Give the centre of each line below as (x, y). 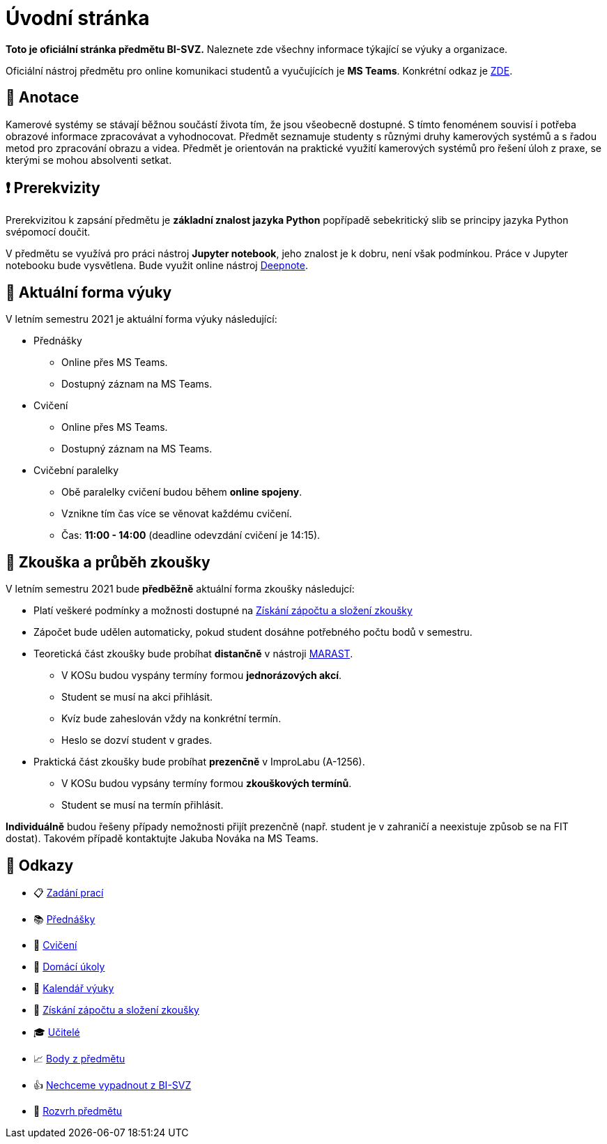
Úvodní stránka (78, 18)
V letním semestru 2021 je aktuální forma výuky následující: (141, 319)
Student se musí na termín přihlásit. (143, 805)
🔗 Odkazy (40, 865)
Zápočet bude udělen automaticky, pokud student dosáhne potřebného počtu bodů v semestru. (253, 632)
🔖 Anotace (43, 98)
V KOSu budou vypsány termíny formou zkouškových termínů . (207, 784)
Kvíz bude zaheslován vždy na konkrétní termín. (171, 719)
